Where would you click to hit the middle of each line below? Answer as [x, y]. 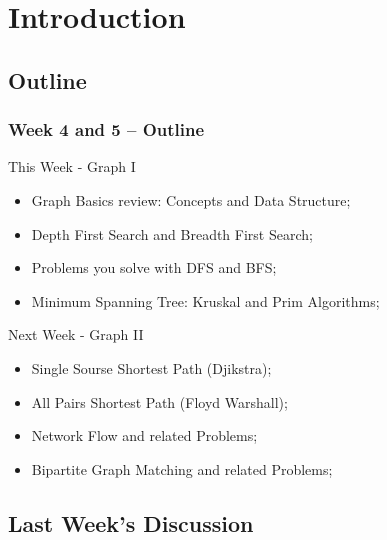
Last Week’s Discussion [131, 522]
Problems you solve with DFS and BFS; [154, 267]
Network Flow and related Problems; [144, 435]
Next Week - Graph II [76, 334]
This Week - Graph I [72, 166]
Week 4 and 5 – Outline [106, 129]
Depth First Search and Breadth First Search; [172, 233]
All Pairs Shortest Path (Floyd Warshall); [159, 401]
